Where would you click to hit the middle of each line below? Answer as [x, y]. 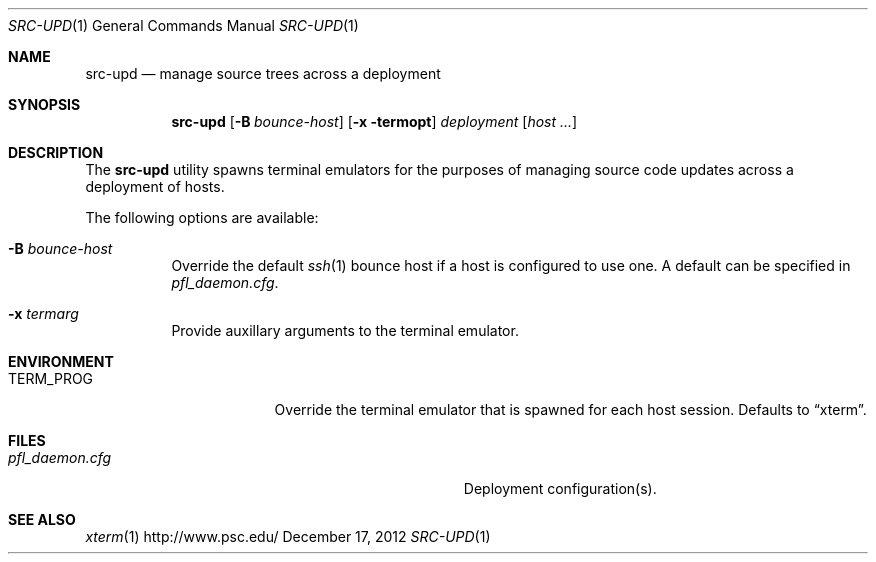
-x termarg [43, 313]
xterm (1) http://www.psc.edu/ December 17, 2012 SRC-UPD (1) [288, 536]
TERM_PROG [51, 378]
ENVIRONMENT [61, 361]
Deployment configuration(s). [560, 488]
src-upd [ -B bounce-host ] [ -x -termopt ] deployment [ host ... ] [374, 121]
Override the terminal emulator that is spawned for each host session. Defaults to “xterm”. [570, 409]
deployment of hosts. [155, 186]
